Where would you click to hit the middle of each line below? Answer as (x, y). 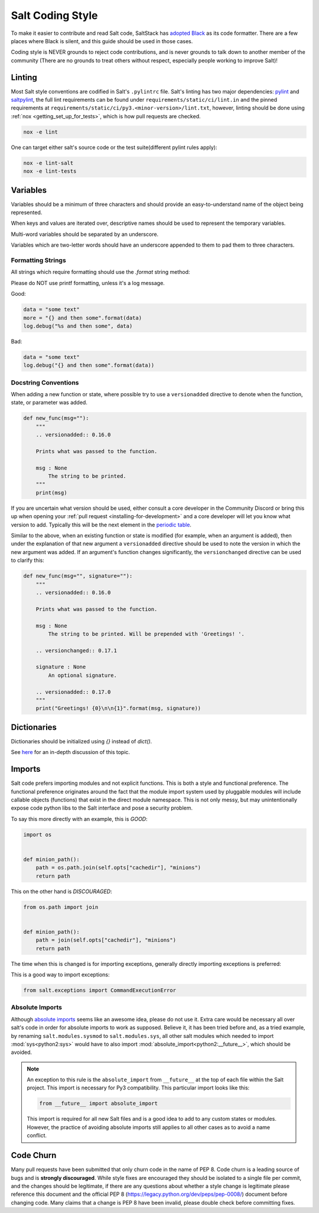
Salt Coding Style (54, 15)
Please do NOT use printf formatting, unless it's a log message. (88, 283)
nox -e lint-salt (48, 163)
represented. (27, 212)
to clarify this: (27, 560)
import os (38, 834)
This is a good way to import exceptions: (60, 975)
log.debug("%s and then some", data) (78, 326)
